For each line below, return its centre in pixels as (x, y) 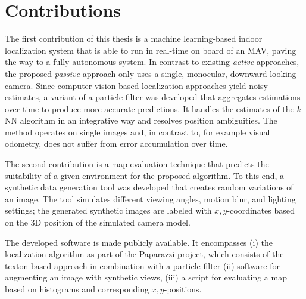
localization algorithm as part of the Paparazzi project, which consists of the (144, 254)
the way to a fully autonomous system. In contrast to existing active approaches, (152, 62)
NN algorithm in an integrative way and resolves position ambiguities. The (141, 120)
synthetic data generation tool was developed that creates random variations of (149, 187)
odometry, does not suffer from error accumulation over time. (116, 144)
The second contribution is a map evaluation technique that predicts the (137, 164)
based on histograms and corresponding (77, 289)
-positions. (183, 289)
